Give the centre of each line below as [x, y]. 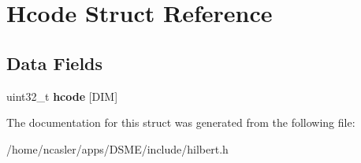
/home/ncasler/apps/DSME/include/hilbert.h [117, 148]
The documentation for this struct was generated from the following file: [181, 122]
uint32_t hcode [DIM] [62, 96]
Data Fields [55, 63]
